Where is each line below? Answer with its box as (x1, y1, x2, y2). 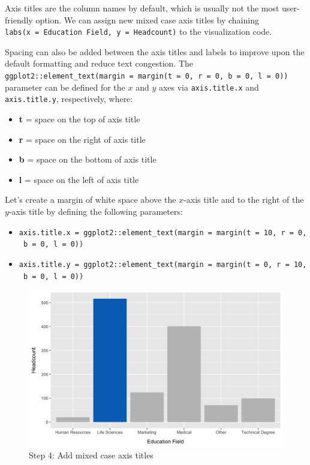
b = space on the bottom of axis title (19, 153, 156, 166)
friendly (5, 13, 33, 26)
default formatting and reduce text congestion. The (5, 57, 194, 70)
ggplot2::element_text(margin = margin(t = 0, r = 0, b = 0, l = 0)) (5, 72, 288, 81)
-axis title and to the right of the (183, 193, 304, 206)
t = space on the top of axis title (19, 113, 140, 125)
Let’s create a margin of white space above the (5, 193, 176, 206)
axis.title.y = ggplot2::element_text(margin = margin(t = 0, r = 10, (19, 260, 307, 269)
